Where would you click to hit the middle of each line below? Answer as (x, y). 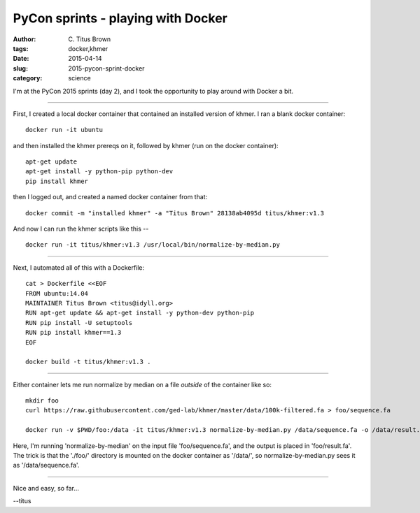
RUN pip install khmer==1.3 (73, 333)
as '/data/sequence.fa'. (46, 465)
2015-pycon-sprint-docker (106, 68)
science (79, 78)
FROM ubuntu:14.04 (57, 293)
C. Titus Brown (90, 39)
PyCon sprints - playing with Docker (120, 18)
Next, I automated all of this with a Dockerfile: (79, 267)
